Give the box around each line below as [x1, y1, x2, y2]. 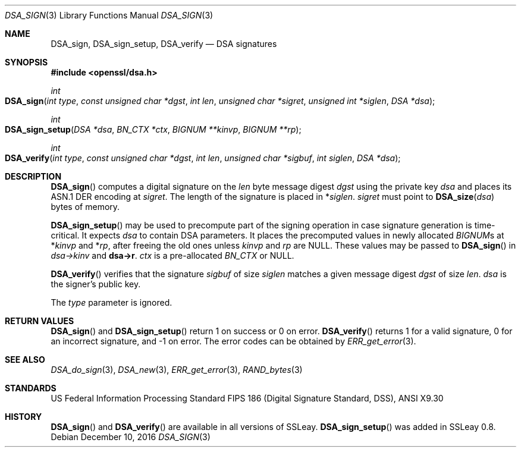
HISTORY [5, 412, 42, 422]
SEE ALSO [5, 354, 45, 365]
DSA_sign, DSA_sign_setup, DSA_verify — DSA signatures [51, 39, 277, 49]
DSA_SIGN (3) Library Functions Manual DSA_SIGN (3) [5, 10, 214, 20]
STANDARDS [5, 383, 57, 393]
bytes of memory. [51, 202, 120, 212]
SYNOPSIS [5, 57, 48, 67]
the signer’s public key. [51, 279, 141, 289]
